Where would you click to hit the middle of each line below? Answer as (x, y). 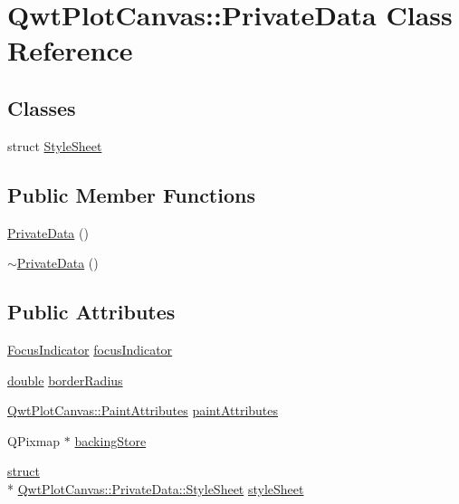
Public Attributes (91, 312)
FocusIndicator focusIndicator (90, 349)
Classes (42, 107)
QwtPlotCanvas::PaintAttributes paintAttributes (143, 410)
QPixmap (34, 440)
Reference (70, 50)
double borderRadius (65, 380)
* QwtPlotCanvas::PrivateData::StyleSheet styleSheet (156, 488)
